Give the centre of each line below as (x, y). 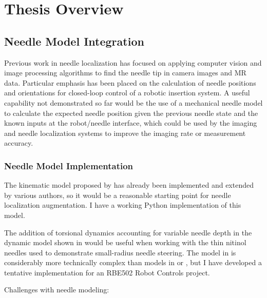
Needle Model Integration (74, 41)
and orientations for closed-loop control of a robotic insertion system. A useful (127, 93)
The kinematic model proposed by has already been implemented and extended (129, 185)
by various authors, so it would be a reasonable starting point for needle (118, 195)
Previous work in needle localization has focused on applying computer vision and (133, 62)
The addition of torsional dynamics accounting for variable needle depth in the (128, 232)
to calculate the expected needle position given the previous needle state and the (131, 113)
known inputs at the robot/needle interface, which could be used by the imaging (131, 123)
